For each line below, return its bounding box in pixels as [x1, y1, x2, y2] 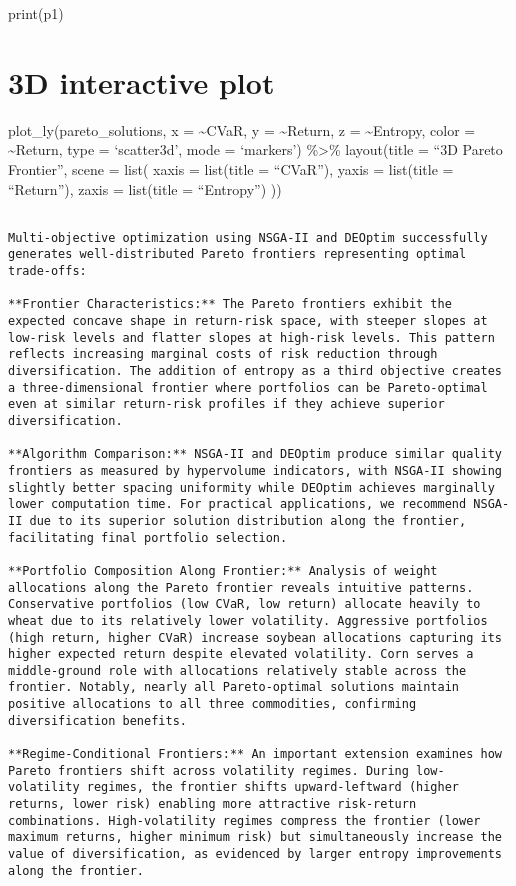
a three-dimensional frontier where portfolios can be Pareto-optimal [8, 380, 488, 395]
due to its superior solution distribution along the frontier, [29, 513, 467, 528]
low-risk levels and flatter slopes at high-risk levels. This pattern [8, 330, 495, 345]
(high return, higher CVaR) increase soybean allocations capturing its [8, 630, 502, 645]
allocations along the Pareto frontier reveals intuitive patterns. [8, 580, 474, 595]
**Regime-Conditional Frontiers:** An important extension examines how [8, 747, 502, 762]
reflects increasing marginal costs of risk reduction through [8, 347, 438, 362]
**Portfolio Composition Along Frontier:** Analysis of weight [8, 563, 438, 578]
